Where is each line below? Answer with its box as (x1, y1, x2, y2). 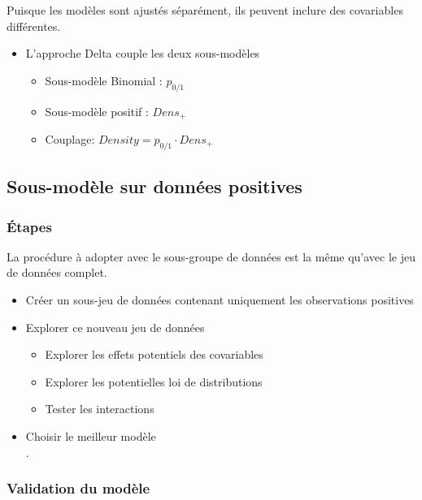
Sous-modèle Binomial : (45, 71, 163, 88)
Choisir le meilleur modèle (25, 427, 156, 444)
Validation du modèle (7, 478, 150, 498)
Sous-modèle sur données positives (7, 174, 302, 199)
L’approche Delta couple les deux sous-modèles (25, 45, 260, 62)
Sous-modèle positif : (45, 102, 149, 119)
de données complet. (7, 264, 107, 281)
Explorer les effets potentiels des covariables (45, 346, 263, 363)
